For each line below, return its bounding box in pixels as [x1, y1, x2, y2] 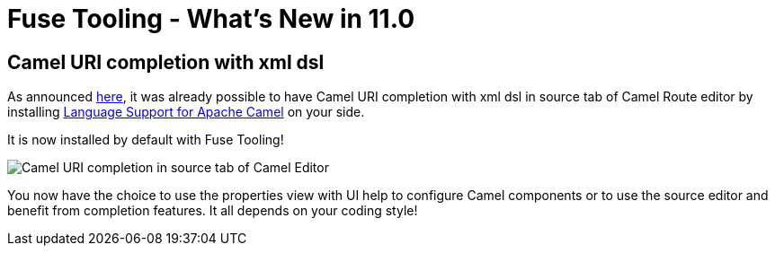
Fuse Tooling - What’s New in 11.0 [7, 4, 415, 34]
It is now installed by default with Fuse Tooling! [7, 132, 284, 148]
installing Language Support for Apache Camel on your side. [7, 104, 365, 120]
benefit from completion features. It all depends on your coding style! [7, 203, 418, 219]
